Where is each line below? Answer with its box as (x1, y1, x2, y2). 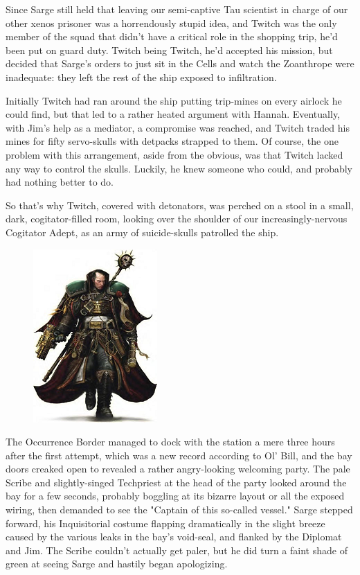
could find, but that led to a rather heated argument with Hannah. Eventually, (6, 107, 340, 121)
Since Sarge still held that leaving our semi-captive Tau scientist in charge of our (6, 2, 348, 16)
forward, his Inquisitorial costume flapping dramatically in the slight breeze (6, 515, 325, 530)
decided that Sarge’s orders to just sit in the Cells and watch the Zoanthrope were (6, 56, 354, 71)
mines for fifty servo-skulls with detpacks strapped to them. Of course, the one (6, 134, 339, 148)
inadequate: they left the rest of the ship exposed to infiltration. (6, 69, 277, 84)
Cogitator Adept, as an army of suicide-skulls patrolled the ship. (6, 224, 279, 239)
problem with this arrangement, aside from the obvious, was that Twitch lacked (6, 147, 343, 161)
